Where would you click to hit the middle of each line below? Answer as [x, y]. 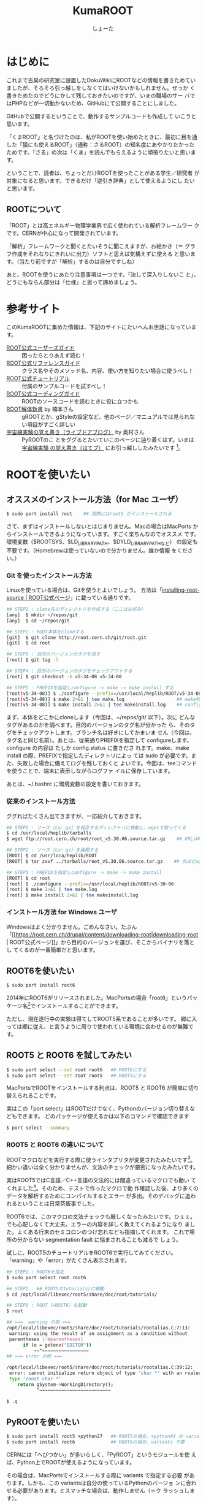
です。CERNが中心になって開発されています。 [64, 233]
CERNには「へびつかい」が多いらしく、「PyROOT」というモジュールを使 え [102, 1455]
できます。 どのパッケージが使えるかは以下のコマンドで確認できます [103, 1116]
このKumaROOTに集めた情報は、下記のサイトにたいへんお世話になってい [99, 327]
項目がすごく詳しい [51, 424]
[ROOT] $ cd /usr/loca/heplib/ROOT [52, 856]
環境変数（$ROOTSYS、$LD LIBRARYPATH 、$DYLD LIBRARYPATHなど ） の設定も [102, 542]
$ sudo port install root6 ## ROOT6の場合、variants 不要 [96, 1442]
